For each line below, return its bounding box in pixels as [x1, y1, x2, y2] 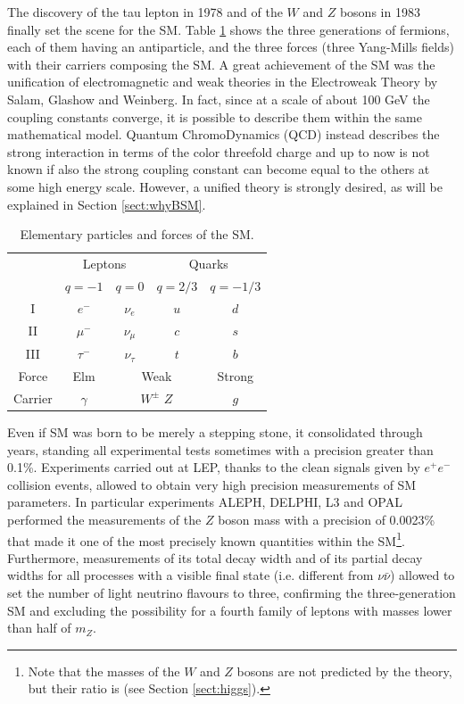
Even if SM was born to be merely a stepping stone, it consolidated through [7, 422, 423, 441]
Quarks [188, 253, 228, 272]
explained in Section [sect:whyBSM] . [7, 195, 206, 213]
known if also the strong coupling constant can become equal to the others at [7, 160, 430, 178]
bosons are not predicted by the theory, [236, 661, 452, 680]
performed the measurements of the [7, 509, 202, 528]
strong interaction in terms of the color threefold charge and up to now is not [7, 142, 430, 161]
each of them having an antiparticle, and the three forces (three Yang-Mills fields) [7, 37, 454, 56]
